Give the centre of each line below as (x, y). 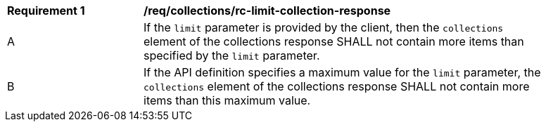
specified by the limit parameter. (232, 55)
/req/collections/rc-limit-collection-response (267, 11)
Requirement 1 (46, 11)
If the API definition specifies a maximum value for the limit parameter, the (342, 72)
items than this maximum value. (227, 100)
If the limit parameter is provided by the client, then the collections (324, 27)
